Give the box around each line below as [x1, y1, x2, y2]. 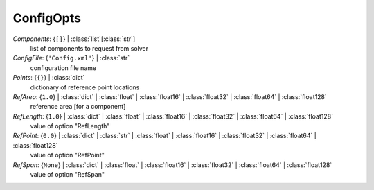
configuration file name [30, 63, 97, 72]
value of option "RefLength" [30, 122, 110, 130]
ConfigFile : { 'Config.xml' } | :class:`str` [12, 54, 130, 62]
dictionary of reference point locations [30, 83, 140, 92]
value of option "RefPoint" [30, 151, 105, 159]
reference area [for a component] [30, 103, 126, 111]
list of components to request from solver [30, 44, 149, 52]
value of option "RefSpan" [30, 171, 105, 179]
